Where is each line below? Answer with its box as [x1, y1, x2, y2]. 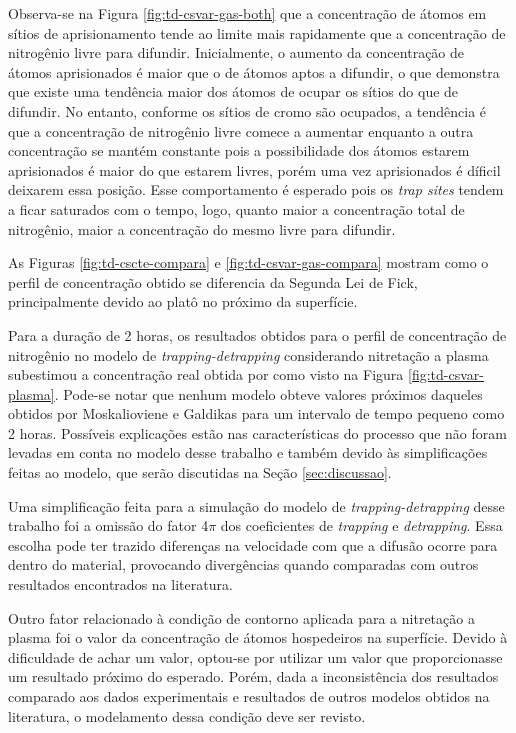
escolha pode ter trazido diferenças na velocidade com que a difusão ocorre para [8, 534, 498, 555]
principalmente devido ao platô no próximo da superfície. [8, 291, 358, 312]
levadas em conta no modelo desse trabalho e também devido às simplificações [8, 442, 488, 463]
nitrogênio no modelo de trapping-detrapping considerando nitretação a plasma [8, 344, 489, 365]
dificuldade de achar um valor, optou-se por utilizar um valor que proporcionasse [8, 646, 503, 667]
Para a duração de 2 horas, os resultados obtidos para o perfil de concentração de [8, 324, 507, 345]
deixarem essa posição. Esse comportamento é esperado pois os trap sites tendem [8, 179, 504, 200]
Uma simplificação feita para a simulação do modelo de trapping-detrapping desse [8, 495, 505, 516]
